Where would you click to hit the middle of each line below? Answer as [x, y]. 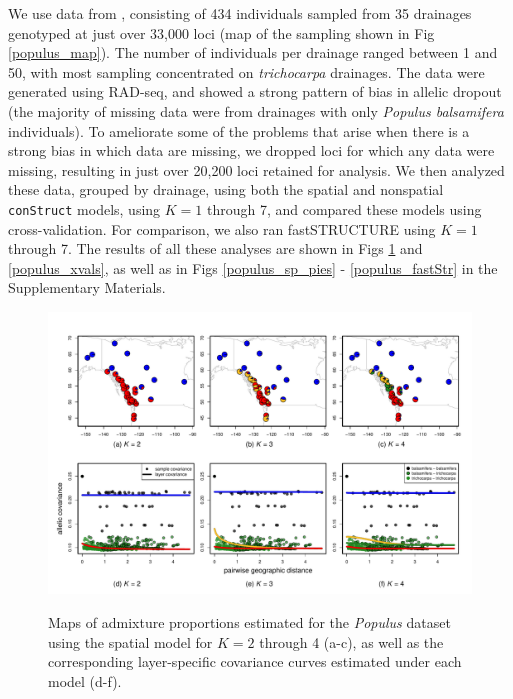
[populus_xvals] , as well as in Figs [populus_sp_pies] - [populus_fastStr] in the [253, 267]
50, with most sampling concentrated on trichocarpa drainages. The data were [246, 71]
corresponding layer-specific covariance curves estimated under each [255, 661]
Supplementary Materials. [87, 287]
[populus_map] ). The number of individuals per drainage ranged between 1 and [253, 52]
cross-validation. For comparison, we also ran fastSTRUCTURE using [222, 228]
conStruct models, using [84, 208]
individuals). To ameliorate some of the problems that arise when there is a [239, 130]
